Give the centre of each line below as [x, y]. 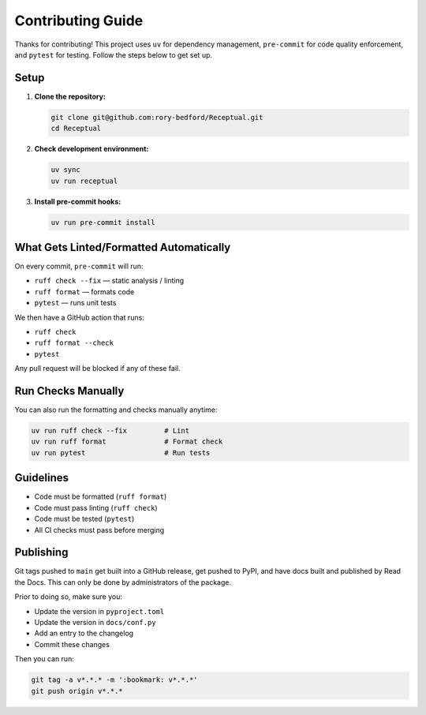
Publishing [41, 552]
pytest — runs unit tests [75, 303]
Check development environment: [92, 149]
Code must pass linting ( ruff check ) [96, 507]
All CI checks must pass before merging [99, 530]
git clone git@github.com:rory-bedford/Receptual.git [157, 117]
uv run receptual [84, 181]
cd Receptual [76, 129]
